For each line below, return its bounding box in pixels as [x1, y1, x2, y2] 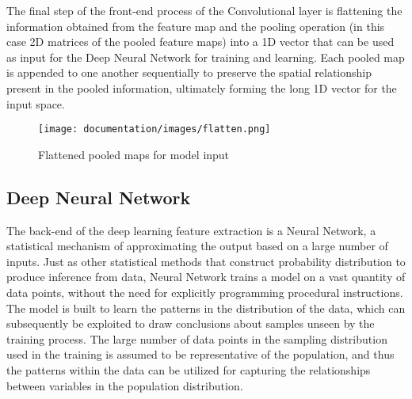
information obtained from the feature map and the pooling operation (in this [6, 17, 385, 34]
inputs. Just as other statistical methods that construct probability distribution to [6, 253, 406, 269]
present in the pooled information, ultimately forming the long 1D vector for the [6, 79, 397, 96]
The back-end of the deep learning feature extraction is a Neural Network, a [6, 222, 376, 238]
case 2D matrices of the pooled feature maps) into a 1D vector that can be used [6, 33, 395, 50]
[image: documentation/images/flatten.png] [38, 123, 271, 135]
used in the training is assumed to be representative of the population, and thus [6, 346, 395, 363]
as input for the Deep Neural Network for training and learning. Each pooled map [6, 48, 405, 65]
